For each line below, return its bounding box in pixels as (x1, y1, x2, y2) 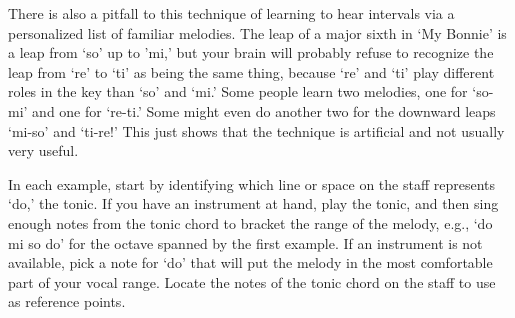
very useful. (8, 140, 79, 161)
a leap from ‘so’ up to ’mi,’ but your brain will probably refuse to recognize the (8, 42, 494, 63)
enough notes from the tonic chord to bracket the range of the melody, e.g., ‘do (8, 212, 493, 233)
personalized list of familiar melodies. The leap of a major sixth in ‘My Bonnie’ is (8, 22, 507, 43)
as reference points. (8, 291, 126, 312)
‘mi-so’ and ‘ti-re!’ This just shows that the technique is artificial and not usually (8, 120, 505, 141)
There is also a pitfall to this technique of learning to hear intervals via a (8, 3, 455, 23)
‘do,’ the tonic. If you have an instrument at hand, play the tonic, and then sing (8, 193, 499, 214)
